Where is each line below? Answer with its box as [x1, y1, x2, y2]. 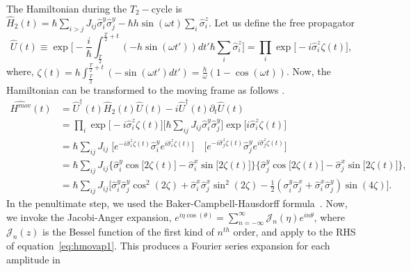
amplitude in [6, 252, 61, 266]
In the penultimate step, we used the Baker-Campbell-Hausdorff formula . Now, [6, 196, 348, 211]
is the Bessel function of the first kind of [42, 224, 214, 239]
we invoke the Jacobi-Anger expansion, [6, 209, 172, 224]
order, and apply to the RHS [233, 224, 356, 239]
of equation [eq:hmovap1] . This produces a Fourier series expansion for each [6, 238, 330, 253]
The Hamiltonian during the [6, 1, 127, 15]
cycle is [151, 1, 182, 15]
